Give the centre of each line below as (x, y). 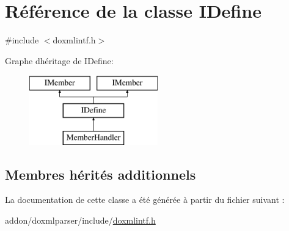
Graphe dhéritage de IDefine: (59, 60)
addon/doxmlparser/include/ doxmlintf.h (80, 220)
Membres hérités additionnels (101, 174)
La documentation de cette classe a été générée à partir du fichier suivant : (145, 200)
